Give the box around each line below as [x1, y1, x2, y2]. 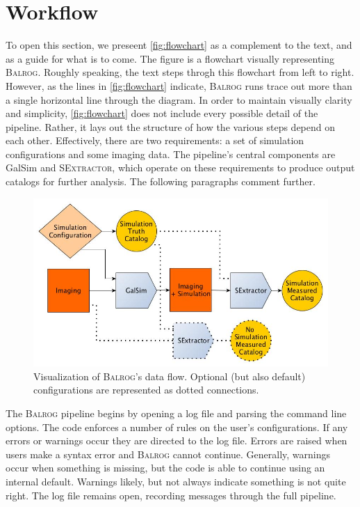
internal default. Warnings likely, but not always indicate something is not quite [6, 474, 346, 489]
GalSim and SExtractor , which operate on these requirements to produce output [6, 160, 355, 175]
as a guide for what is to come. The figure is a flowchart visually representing [6, 51, 335, 65]
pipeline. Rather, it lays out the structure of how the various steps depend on [6, 119, 336, 134]
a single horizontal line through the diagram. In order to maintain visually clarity [6, 92, 352, 107]
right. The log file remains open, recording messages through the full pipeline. [6, 487, 336, 502]
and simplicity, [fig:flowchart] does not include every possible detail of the [6, 106, 318, 120]
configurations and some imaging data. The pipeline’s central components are [6, 146, 336, 161]
